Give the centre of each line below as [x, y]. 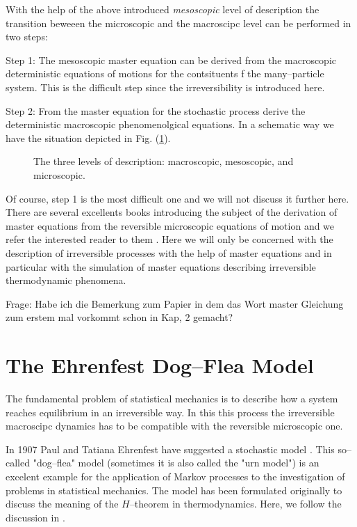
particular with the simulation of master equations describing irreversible [161, 266]
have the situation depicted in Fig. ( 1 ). [88, 137]
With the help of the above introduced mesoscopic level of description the [163, 9]
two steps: [27, 37]
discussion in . [35, 517]
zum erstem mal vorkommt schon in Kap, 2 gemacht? [119, 317]
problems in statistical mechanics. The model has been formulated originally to [174, 490]
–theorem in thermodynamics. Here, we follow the [235, 504]
